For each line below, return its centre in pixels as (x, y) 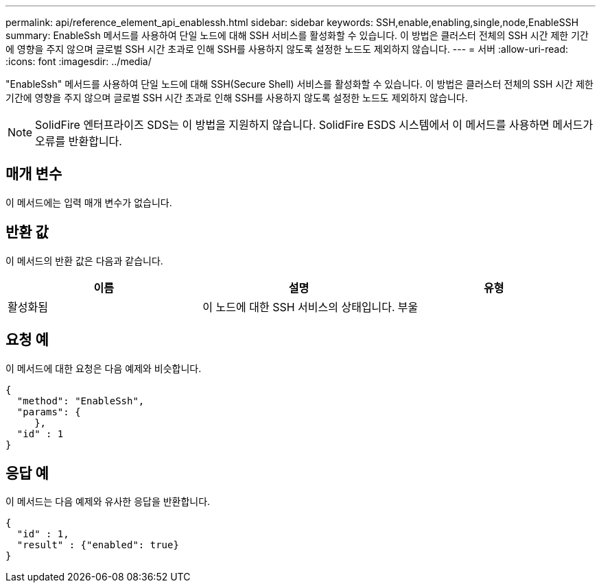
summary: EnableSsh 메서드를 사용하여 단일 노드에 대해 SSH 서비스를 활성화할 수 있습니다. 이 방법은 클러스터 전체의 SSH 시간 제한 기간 (297, 35)
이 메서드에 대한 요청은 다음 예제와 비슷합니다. (104, 368)
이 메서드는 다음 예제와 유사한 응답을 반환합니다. (108, 502)
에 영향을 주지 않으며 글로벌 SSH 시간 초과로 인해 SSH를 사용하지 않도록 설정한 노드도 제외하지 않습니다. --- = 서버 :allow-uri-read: (287, 49)
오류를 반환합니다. (79, 141)
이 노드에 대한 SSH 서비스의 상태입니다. (299, 307)
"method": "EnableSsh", (81, 401)
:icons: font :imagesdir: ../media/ (79, 61)
